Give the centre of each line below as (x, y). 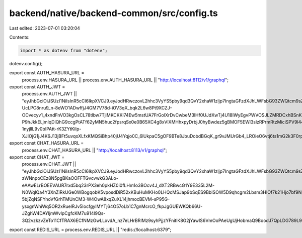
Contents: (19, 37)
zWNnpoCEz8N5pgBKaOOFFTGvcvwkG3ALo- (70, 178)
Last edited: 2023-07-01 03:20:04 (45, 28)
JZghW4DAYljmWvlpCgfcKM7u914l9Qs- (64, 213)
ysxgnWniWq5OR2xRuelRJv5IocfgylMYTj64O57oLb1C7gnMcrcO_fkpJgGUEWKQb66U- (112, 206)
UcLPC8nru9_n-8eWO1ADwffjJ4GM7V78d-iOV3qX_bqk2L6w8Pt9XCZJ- (97, 108)
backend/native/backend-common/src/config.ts (114, 13)
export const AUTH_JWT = (37, 87)
